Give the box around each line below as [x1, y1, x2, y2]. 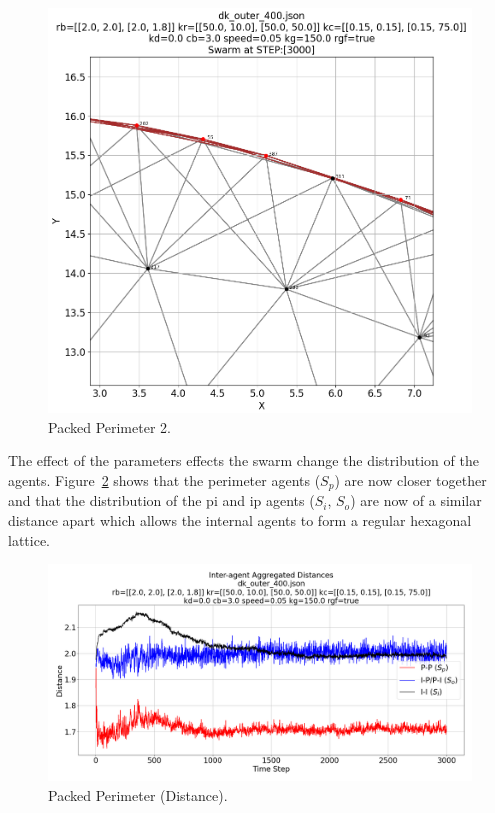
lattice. [8, 529, 50, 550]
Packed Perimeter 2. [48, 416, 171, 437]
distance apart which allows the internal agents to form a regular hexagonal [8, 510, 472, 530]
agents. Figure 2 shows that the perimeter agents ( [8, 469, 321, 490]
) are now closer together [334, 469, 487, 490]
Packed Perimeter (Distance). [48, 784, 228, 805]
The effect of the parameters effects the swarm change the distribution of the [8, 450, 479, 471]
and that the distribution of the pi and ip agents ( [8, 490, 315, 511]
